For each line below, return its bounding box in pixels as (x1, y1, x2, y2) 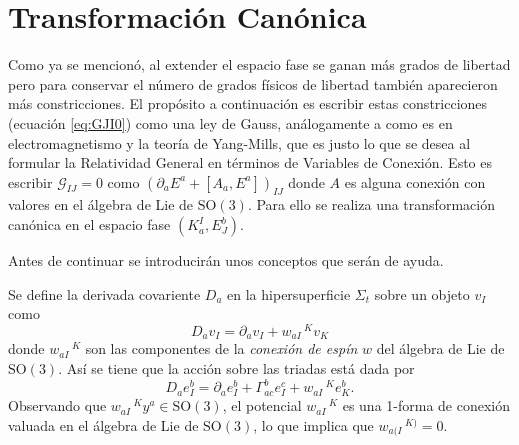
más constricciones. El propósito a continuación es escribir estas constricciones (8, 93, 488, 114)
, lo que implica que (253, 414, 374, 435)
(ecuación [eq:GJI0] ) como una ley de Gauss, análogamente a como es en (8, 112, 453, 133)
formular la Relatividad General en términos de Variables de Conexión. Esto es (8, 152, 492, 173)
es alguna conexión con (344, 171, 486, 192)
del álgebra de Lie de (376, 338, 505, 359)
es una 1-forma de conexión (342, 395, 511, 416)
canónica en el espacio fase (8, 214, 171, 235)
